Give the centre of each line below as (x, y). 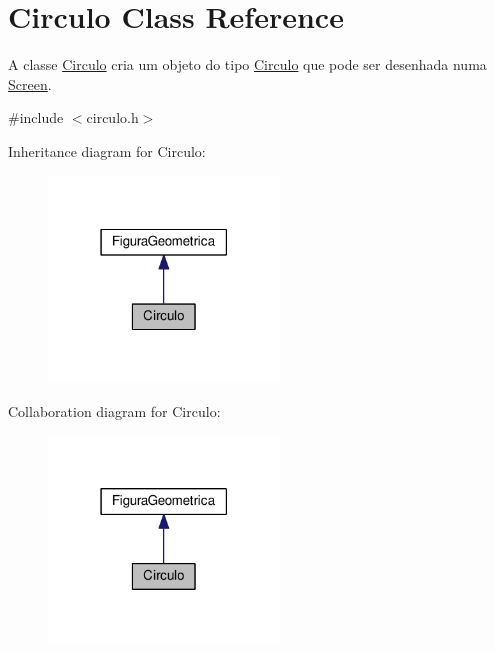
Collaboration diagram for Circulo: (114, 410)
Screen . (30, 83)
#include (36, 117)
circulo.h (112, 117)
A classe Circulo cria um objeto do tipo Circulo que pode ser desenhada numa (247, 64)
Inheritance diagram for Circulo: (107, 150)
